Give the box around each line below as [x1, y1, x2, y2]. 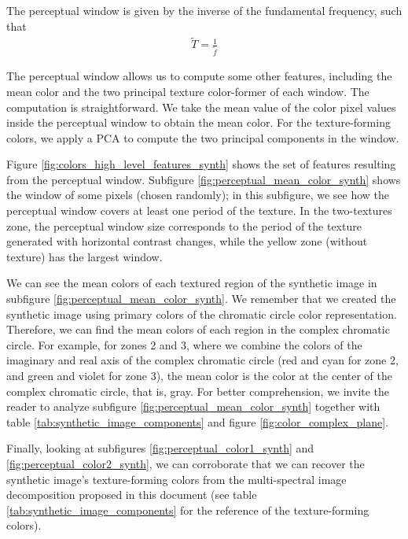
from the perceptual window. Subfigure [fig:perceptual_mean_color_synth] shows [6, 171, 401, 187]
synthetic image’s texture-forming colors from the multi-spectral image [6, 471, 347, 487]
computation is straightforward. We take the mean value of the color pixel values [6, 98, 396, 115]
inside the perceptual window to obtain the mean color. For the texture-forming [6, 114, 391, 131]
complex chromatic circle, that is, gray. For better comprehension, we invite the [6, 382, 390, 399]
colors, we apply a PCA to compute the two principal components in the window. [6, 129, 399, 146]
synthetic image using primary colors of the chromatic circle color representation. [6, 305, 397, 322]
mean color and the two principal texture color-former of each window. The [6, 83, 369, 99]
